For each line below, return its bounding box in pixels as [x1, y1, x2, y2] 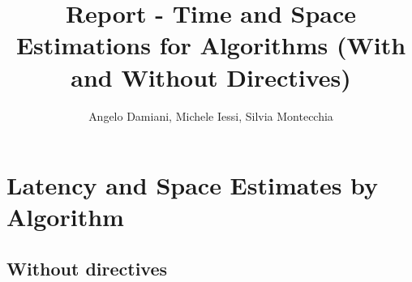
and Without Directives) [71, 60, 351, 93]
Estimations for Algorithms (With [15, 28, 406, 62]
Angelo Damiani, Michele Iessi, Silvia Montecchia [88, 107, 333, 124]
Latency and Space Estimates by [6, 169, 379, 202]
